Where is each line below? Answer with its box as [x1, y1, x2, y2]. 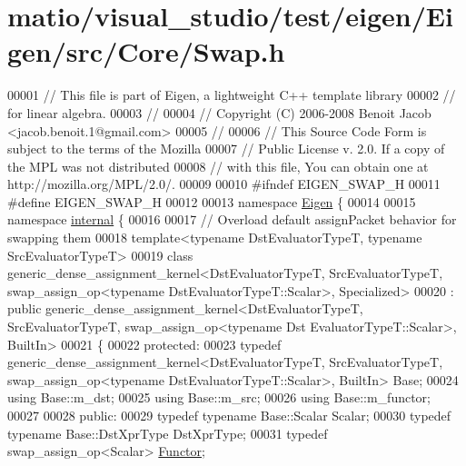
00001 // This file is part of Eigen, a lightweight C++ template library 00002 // [7, 85, 456, 104]
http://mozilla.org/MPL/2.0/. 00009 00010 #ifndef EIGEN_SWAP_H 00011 [7, 174, 441, 193]
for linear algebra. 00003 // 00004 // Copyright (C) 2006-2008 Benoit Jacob [7, 103, 431, 122]
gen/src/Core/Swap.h [7, 33, 285, 70]
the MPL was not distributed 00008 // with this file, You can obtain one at [7, 156, 429, 175]
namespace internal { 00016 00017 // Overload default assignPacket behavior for [7, 210, 457, 229]
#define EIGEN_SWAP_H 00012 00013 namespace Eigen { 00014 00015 [7, 192, 416, 211]
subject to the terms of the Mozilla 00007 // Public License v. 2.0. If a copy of [7, 139, 445, 158]
